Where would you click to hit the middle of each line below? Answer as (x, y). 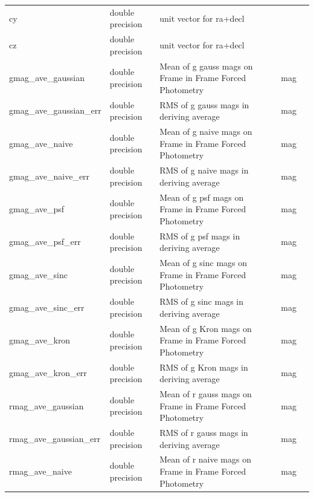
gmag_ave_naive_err (50, 176)
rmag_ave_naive (40, 471)
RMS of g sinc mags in (201, 301)
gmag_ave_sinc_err (47, 307)
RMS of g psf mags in (200, 236)
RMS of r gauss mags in (204, 432)
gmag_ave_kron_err (48, 373)
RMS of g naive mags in (204, 170)
